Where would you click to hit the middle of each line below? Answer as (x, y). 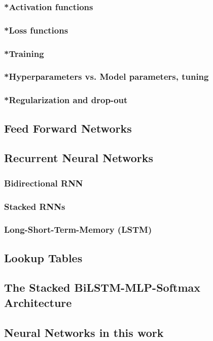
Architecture (38, 302)
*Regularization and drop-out (66, 100)
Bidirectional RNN (44, 183)
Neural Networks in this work (84, 332)
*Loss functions (36, 30)
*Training (24, 53)
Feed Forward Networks (68, 128)
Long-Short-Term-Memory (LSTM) (78, 229)
